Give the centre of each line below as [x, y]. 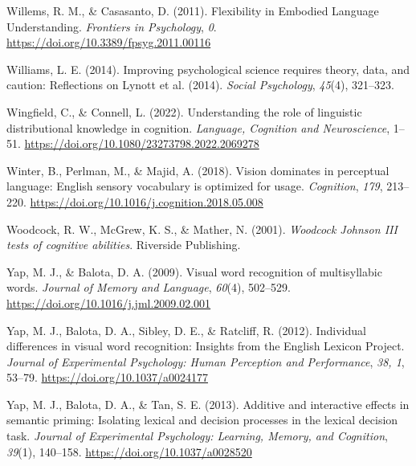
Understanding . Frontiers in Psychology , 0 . [112, 26]
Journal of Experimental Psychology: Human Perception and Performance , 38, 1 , [206, 361]
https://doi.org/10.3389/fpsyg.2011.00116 [109, 42]
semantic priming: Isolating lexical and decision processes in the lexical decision [202, 420]
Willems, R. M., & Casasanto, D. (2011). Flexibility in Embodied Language [193, 10]
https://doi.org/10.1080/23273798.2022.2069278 [142, 143]
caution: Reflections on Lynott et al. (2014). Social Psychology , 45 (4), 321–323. [200, 85]
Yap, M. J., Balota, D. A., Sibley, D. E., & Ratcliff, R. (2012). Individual [186, 330]
